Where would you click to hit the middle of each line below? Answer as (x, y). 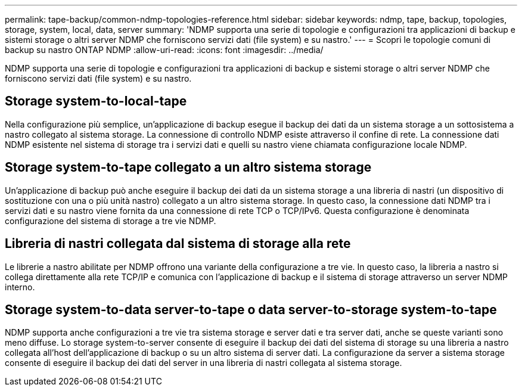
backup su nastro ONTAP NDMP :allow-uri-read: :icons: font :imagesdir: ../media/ (164, 50)
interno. (20, 287)
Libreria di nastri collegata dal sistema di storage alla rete (178, 244)
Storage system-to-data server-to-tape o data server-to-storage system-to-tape (251, 309)
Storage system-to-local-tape (96, 101)
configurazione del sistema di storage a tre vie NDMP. (111, 221)
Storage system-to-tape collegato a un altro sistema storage (188, 167)
